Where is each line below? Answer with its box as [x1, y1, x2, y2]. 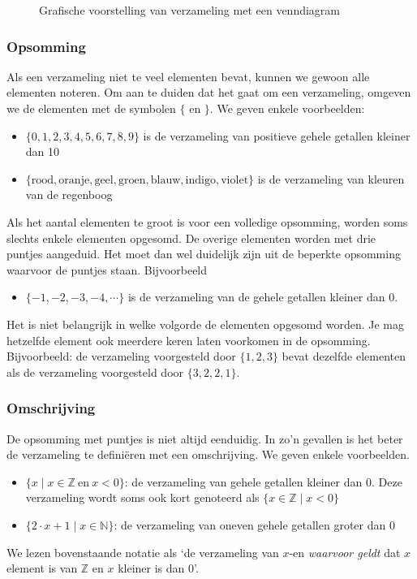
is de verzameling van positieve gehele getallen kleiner [143, 127, 411, 144]
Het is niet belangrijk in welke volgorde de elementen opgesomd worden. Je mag [6, 315, 405, 332]
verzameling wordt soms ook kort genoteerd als [25, 489, 260, 506]
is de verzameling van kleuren [257, 170, 405, 187]
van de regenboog [25, 186, 113, 203]
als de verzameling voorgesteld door [6, 363, 184, 380]
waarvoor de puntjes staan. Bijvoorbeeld [6, 261, 208, 278]
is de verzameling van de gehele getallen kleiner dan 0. [127, 288, 398, 305]
